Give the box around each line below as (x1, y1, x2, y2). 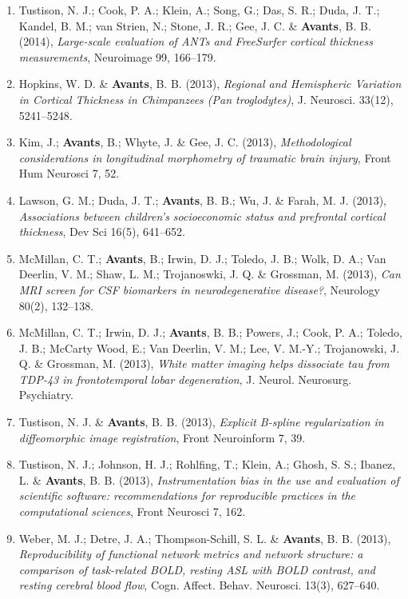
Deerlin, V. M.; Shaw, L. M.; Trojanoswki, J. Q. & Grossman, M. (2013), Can (18, 266, 401, 282)
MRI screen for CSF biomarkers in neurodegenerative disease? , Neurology (18, 281, 380, 298)
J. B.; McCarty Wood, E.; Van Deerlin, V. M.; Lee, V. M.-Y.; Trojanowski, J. (18, 339, 400, 356)
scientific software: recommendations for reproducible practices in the (18, 487, 355, 504)
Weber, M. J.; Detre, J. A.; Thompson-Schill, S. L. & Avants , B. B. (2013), (18, 529, 391, 546)
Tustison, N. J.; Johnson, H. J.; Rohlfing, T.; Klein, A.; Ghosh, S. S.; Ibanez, (18, 456, 396, 473)
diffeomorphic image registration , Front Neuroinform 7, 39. (18, 429, 306, 445)
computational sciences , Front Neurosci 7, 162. (18, 503, 246, 520)
